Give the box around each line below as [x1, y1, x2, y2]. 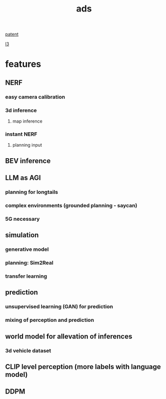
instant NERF [5, 131, 37, 138]
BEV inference [5, 156, 51, 165]
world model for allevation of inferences [5, 332, 132, 340]
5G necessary [5, 215, 40, 222]
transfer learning [5, 272, 47, 279]
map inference [12, 118, 42, 124]
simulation [5, 231, 39, 239]
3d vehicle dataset [5, 347, 51, 354]
